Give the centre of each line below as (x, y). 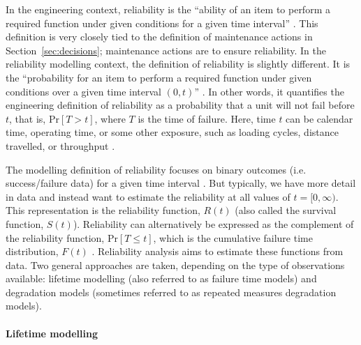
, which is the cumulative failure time (233, 237)
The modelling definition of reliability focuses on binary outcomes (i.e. (156, 169)
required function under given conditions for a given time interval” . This (162, 23)
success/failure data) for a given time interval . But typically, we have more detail (181, 183)
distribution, (32, 251)
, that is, (28, 118)
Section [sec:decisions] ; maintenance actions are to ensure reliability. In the (166, 50)
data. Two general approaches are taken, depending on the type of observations (175, 264)
